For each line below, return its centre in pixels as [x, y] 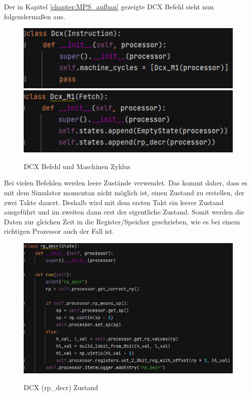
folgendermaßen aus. [35, 16]
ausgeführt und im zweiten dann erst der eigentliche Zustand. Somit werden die [124, 212]
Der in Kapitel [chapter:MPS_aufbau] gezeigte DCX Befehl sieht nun [109, 6]
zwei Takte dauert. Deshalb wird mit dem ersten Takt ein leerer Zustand [114, 202]
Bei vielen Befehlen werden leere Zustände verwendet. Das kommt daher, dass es [126, 183]
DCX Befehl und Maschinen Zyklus [77, 166]
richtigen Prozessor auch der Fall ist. [59, 231]
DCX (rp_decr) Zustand [61, 387]
